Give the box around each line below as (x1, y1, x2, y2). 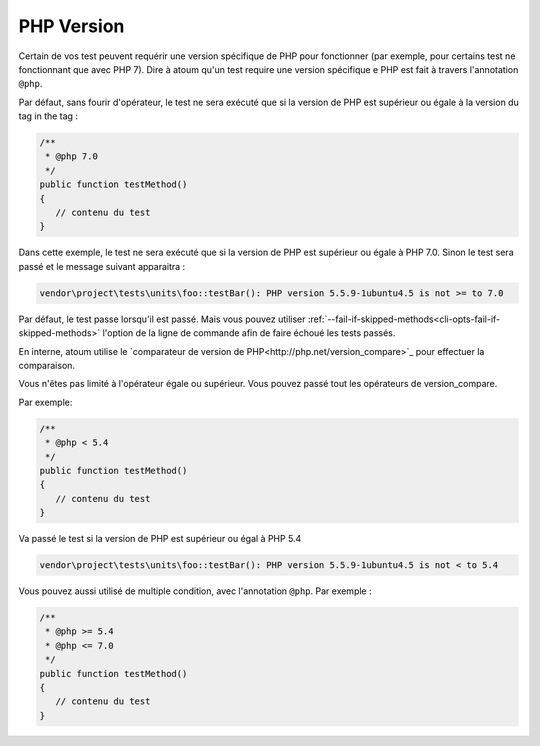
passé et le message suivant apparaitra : (18, 260, 186, 272)
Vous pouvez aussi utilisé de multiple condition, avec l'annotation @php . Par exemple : (18, 585, 372, 597)
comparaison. (18, 359, 75, 371)
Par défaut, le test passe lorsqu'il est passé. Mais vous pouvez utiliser (18, 313, 306, 325)
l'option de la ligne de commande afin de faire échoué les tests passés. (102, 327, 396, 339)
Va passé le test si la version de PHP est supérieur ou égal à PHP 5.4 (18, 533, 302, 545)
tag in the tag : (18, 110, 79, 122)
